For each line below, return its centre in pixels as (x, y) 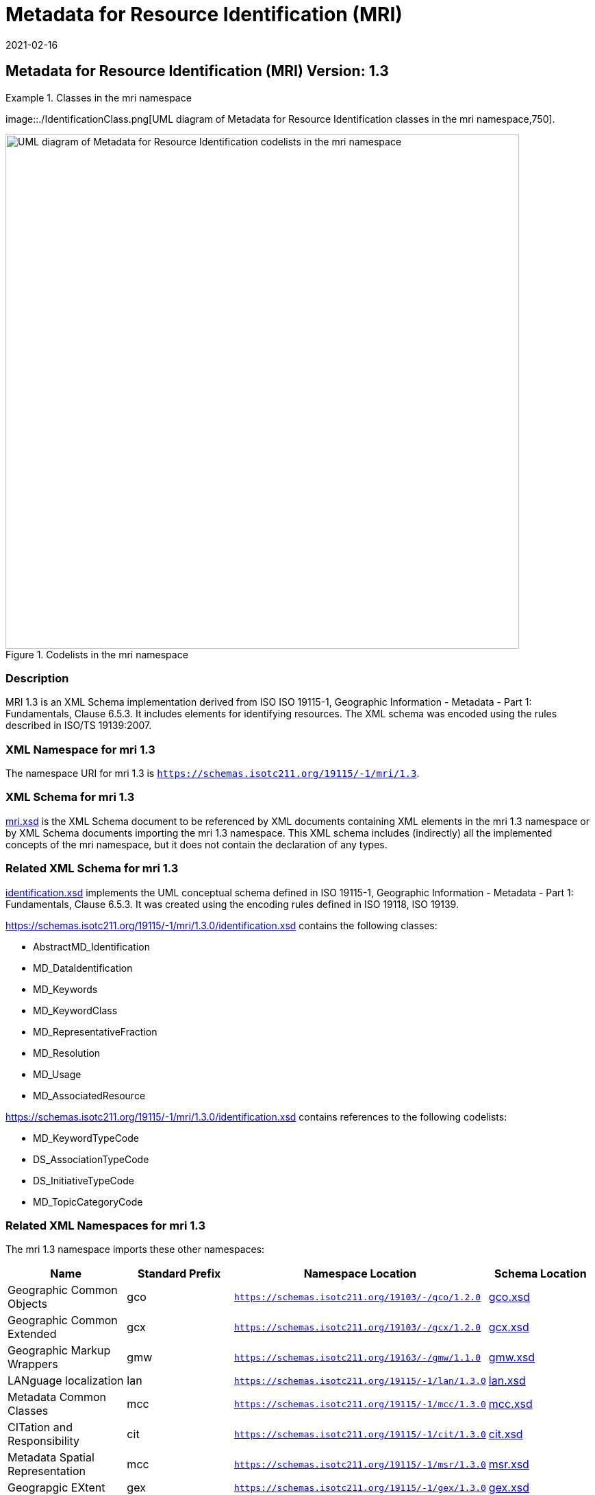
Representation (47, 1471)
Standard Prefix (179, 1274)
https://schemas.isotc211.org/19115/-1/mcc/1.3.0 (360, 1404)
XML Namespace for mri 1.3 (80, 749)
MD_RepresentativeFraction (95, 1031)
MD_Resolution (67, 1053)
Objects (27, 1304)
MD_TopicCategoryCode (88, 1201)
